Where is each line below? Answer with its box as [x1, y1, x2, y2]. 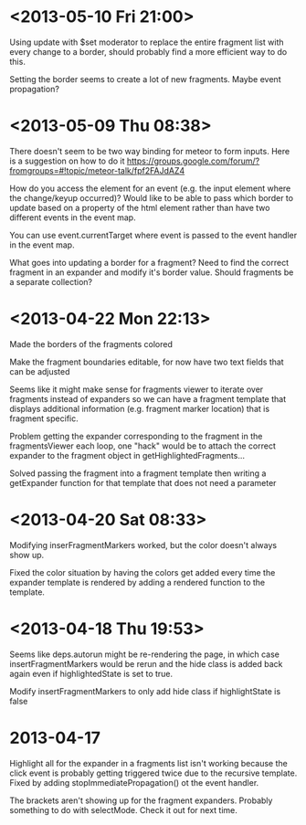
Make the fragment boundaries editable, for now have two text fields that [9, 356, 285, 367]
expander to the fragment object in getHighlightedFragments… [9, 450, 245, 460]
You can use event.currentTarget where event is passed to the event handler [9, 229, 298, 240]
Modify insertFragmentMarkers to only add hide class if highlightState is [9, 685, 281, 696]
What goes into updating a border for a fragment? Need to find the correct [9, 257, 290, 268]
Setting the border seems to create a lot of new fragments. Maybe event [9, 73, 281, 84]
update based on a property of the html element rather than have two [9, 202, 270, 213]
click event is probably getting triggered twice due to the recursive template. [9, 767, 298, 778]
